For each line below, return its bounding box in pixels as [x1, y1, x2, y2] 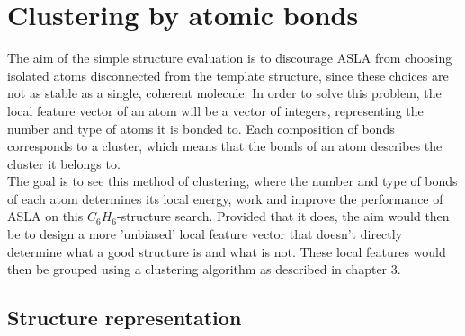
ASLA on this [7, 207, 84, 225]
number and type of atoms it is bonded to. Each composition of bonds [7, 119, 395, 137]
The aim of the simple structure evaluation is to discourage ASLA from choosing [7, 49, 452, 67]
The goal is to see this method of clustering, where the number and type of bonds [7, 172, 458, 190]
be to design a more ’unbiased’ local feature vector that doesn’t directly [7, 225, 403, 243]
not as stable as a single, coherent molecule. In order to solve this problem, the [7, 84, 442, 102]
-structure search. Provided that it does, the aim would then [116, 207, 450, 225]
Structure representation [7, 304, 242, 332]
